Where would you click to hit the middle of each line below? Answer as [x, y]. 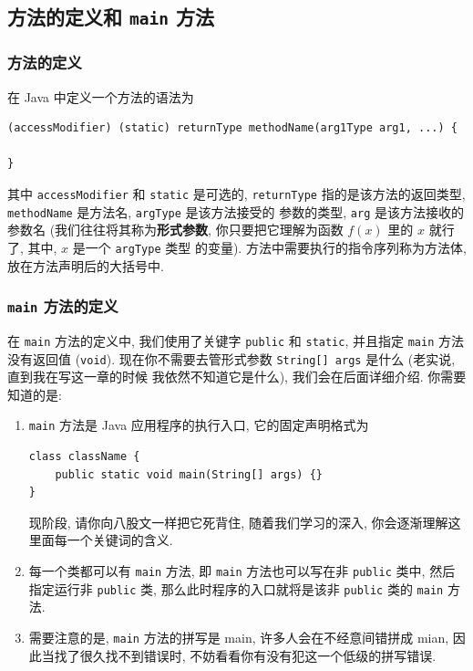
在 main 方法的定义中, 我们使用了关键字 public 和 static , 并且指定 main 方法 [236, 340]
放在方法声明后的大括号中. [86, 265]
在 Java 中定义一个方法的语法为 [101, 96]
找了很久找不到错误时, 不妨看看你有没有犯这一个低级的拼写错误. [245, 655]
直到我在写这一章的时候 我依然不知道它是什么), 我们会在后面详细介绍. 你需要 [237, 377]
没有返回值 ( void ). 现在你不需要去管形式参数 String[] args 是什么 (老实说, [231, 358]
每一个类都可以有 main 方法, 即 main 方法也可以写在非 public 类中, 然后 [242, 571]
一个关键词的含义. [120, 540]
